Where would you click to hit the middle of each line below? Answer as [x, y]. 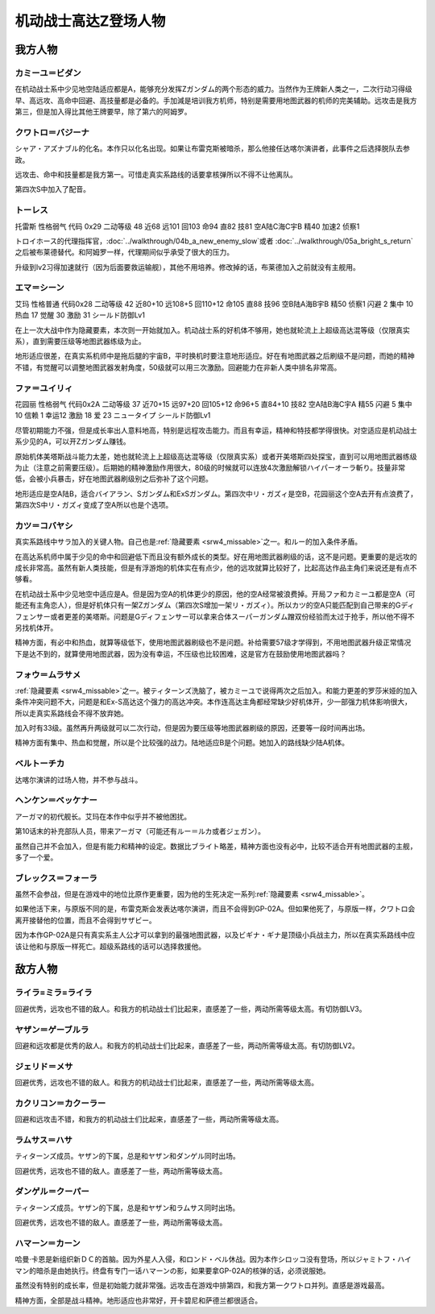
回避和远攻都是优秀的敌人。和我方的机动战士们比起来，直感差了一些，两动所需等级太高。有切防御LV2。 [187, 1045]
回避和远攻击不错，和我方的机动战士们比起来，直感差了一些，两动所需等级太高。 [149, 1119]
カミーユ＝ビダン [48, 73]
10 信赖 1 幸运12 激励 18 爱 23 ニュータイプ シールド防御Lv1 [113, 416]
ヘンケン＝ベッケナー [56, 800]
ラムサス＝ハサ [43, 1140]
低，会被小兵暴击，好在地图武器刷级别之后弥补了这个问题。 [114, 479]
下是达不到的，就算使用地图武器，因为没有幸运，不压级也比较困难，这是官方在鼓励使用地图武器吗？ [180, 653]
